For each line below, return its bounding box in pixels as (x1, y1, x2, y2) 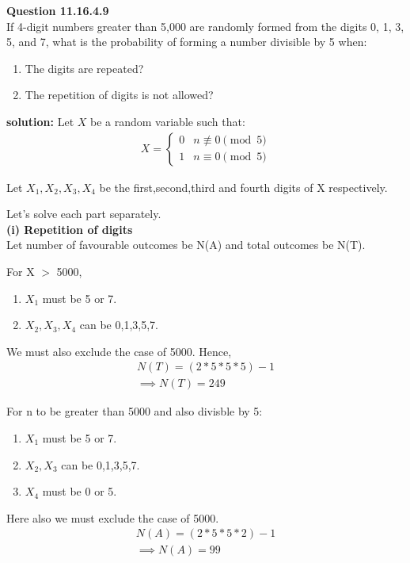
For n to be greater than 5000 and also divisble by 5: (6, 403, 263, 419)
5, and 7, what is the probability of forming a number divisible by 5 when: (6, 33, 367, 50)
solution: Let (6, 113, 74, 129)
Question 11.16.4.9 (6, 2, 109, 18)
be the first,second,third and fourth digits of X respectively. (99, 178, 388, 195)
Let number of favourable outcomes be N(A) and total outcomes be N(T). (6, 236, 366, 253)
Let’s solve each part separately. (6, 205, 161, 222)
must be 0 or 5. (42, 483, 117, 500)
